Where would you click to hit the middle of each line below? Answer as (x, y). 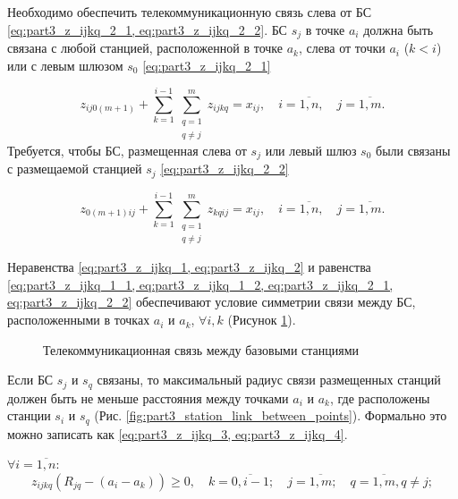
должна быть (399, 29)
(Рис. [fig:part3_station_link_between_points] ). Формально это (271, 415)
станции (29, 415)
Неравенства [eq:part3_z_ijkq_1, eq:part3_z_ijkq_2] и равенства (189, 267)
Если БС (30, 380)
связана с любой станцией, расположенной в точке (145, 48)
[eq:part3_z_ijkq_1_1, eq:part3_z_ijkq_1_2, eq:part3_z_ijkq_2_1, (200, 284)
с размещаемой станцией (75, 169)
